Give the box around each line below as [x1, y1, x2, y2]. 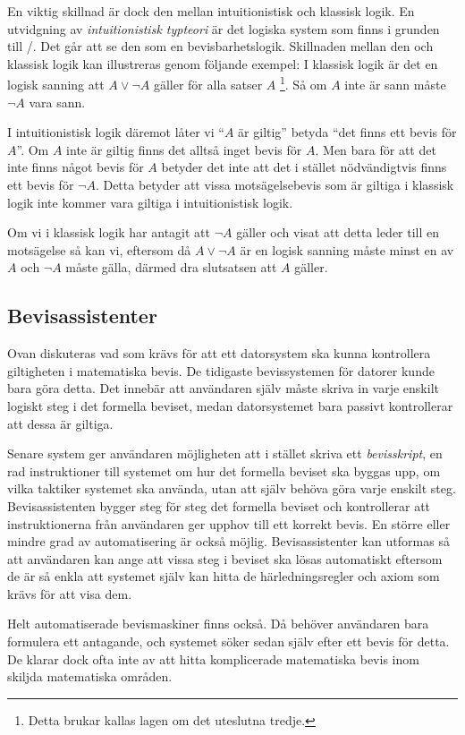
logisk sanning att [7, 75, 105, 94]
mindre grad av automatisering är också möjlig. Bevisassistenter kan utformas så [7, 532, 450, 551]
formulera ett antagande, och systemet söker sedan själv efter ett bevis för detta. [7, 632, 450, 651]
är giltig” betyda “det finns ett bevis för [238, 123, 457, 141]
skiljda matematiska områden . [7, 667, 173, 686]
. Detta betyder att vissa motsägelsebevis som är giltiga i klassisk [95, 175, 454, 193]
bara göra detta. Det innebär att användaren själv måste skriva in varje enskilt [7, 379, 439, 397]
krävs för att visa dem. [7, 584, 132, 603]
